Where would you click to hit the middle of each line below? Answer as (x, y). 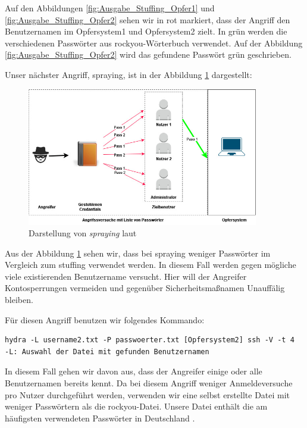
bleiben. (19, 300)
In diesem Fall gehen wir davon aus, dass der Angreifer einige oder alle (134, 371)
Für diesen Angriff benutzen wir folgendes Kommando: (105, 319)
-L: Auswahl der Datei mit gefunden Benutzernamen (107, 352)
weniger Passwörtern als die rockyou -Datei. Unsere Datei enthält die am (136, 406)
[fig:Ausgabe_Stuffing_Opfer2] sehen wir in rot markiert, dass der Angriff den (148, 19)
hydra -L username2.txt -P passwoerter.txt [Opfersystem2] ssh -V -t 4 (150, 340)
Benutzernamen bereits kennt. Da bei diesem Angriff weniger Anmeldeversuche (149, 383)
